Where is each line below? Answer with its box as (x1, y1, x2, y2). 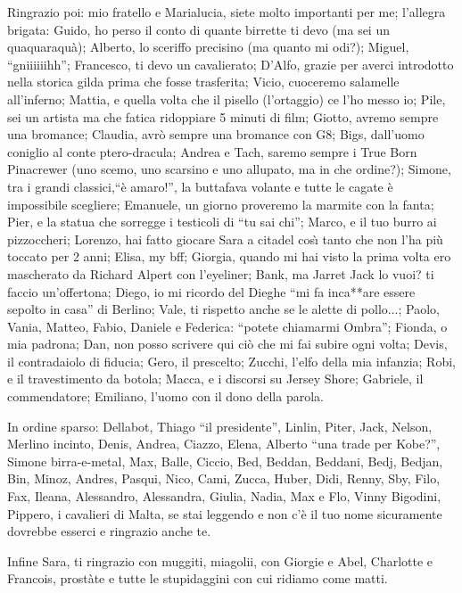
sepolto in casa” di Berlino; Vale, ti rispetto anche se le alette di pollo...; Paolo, (7, 300, 440, 318)
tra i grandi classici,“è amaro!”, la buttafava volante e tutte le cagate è (7, 177, 393, 195)
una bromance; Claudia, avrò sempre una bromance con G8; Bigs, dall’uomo (7, 125, 425, 144)
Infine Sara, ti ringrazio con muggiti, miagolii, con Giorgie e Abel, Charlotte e (7, 551, 433, 570)
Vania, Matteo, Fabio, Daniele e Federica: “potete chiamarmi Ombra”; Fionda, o (7, 317, 448, 335)
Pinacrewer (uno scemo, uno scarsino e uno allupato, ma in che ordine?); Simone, (7, 160, 451, 178)
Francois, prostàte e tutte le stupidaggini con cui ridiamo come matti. (7, 569, 388, 588)
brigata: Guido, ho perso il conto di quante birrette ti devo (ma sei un (7, 20, 390, 38)
